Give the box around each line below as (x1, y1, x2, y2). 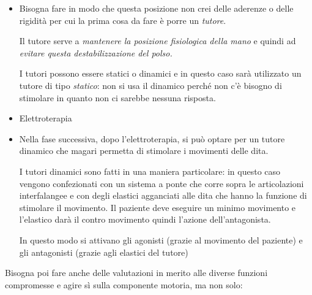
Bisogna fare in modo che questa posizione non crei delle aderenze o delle (19, 2, 294, 14)
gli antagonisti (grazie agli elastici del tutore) (19, 245, 188, 258)
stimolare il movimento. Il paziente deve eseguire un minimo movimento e (19, 201, 296, 213)
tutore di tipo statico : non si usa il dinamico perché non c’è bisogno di (19, 79, 282, 91)
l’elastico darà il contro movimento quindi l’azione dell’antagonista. (19, 213, 271, 226)
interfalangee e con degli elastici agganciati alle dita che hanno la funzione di (19, 189, 307, 202)
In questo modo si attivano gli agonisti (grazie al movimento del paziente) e (19, 233, 303, 246)
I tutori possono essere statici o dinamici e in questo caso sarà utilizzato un (19, 67, 302, 80)
